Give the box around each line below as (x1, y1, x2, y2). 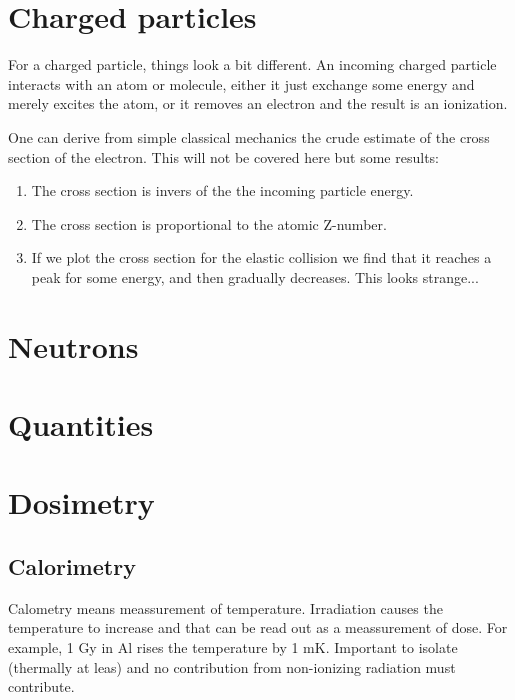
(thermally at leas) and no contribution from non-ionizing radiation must (8, 656, 456, 677)
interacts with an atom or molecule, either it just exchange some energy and (8, 73, 475, 94)
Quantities (8, 404, 154, 445)
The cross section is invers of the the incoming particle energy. (31, 180, 414, 201)
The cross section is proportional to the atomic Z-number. (31, 213, 387, 234)
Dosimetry (8, 482, 155, 523)
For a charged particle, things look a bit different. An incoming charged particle (8, 54, 497, 75)
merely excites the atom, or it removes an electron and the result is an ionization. (8, 93, 508, 114)
